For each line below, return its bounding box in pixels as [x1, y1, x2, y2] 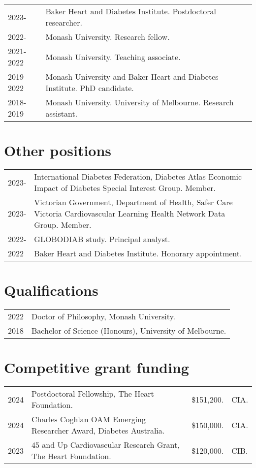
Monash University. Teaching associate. [45, 51, 181, 62]
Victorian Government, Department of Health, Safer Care [34, 196, 233, 208]
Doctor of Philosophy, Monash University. [32, 311, 175, 322]
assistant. [45, 108, 78, 119]
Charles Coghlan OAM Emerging [32, 413, 146, 425]
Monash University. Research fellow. [45, 31, 170, 42]
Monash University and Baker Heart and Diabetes [45, 71, 219, 82]
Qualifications [4, 280, 98, 300]
